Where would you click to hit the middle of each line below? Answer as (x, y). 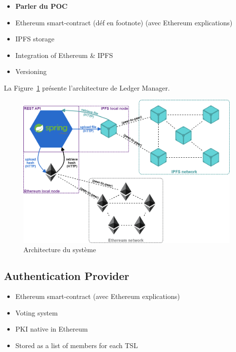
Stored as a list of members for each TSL (77, 345)
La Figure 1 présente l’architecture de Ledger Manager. (87, 87)
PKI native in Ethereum (52, 329)
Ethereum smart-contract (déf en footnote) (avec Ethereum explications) (124, 22)
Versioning (31, 71)
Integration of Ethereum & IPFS (64, 55)
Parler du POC (41, 6)
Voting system (36, 312)
